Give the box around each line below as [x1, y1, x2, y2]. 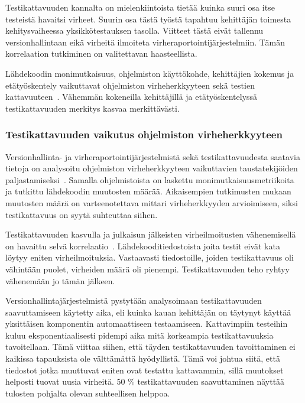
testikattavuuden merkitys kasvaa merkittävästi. [5, 102, 180, 114]
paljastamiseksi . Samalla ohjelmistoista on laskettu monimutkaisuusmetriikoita [5, 173, 294, 186]
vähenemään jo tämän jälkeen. [5, 274, 115, 287]
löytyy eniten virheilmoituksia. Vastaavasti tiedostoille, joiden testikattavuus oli [5, 251, 294, 264]
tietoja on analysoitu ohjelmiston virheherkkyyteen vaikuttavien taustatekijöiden [5, 162, 298, 174]
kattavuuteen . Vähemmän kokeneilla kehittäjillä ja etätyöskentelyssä [5, 90, 258, 103]
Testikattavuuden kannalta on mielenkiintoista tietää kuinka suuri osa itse [5, 1, 275, 13]
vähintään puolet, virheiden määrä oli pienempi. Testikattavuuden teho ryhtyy [5, 262, 290, 275]
